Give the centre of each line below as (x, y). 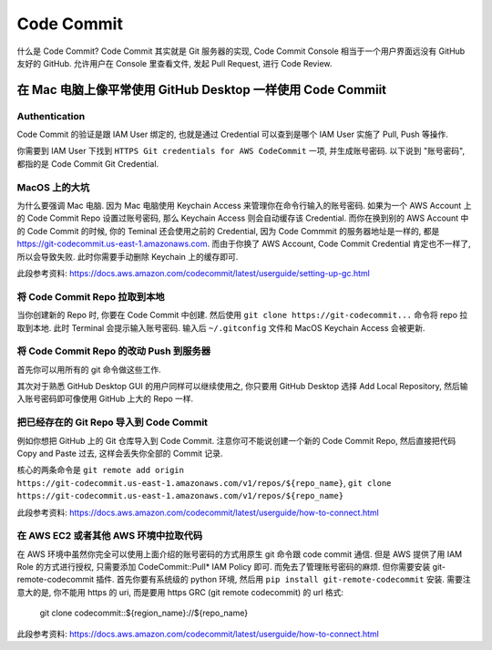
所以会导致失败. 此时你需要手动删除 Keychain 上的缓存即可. (128, 256)
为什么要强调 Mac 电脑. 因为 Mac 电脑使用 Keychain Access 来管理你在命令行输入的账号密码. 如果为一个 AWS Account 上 (244, 206)
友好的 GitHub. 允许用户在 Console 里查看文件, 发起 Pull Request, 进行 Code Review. (174, 63)
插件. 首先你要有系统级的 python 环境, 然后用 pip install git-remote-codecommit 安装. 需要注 (283, 580)
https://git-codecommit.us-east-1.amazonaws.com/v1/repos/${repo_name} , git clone (204, 482)
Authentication (51, 116)
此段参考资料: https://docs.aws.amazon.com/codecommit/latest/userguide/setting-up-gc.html (194, 273)
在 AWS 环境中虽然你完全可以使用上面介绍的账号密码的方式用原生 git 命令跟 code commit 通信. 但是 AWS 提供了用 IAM (240, 554)
